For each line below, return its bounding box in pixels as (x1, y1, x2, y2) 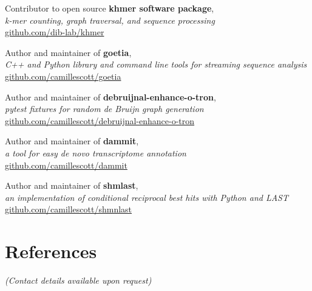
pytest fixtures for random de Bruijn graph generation (5, 102, 204, 115)
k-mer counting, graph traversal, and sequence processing (5, 13, 215, 26)
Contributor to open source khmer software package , (5, 2, 214, 14)
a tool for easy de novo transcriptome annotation (5, 146, 186, 159)
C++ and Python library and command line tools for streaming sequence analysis (5, 58, 307, 71)
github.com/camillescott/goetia (5, 69, 121, 82)
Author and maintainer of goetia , (5, 46, 132, 58)
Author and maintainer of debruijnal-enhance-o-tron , (5, 90, 216, 103)
